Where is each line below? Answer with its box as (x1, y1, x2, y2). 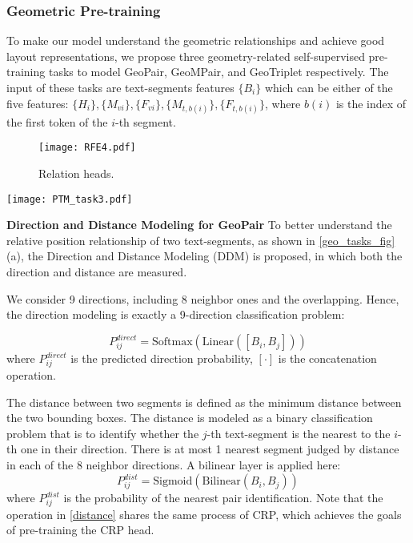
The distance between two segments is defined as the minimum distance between (6, 393, 402, 410)
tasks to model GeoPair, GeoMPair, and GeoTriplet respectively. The (48, 63, 389, 80)
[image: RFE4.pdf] (38, 142, 136, 154)
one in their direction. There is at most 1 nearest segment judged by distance (20, 440, 399, 457)
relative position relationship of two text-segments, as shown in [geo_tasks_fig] (6, 231, 395, 248)
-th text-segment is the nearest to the (206, 424, 391, 441)
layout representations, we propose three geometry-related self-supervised (6, 47, 365, 64)
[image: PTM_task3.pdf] (6, 193, 133, 205)
